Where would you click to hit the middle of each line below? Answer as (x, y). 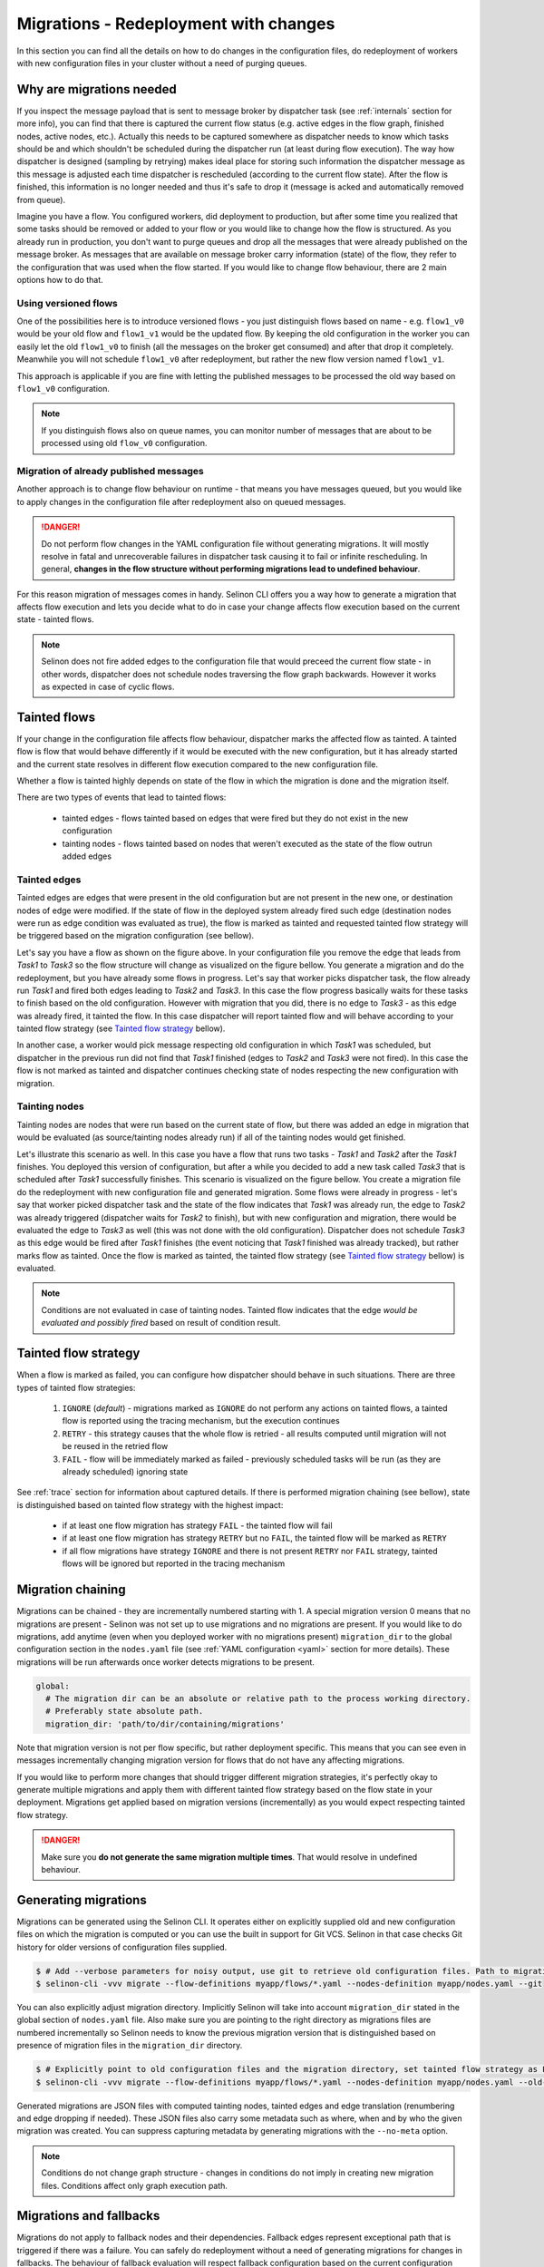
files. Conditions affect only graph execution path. (135, 2185)
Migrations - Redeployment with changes (176, 24)
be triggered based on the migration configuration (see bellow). (136, 936)
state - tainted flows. (55, 619)
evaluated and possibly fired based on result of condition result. (161, 1323)
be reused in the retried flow (115, 1446)
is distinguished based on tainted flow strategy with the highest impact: (150, 1504)
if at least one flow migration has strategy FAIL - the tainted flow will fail (197, 1526)
